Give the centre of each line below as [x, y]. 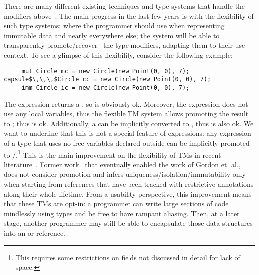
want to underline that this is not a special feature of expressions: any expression [128, 133]
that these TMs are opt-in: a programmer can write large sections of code [116, 203]
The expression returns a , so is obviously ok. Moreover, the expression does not [126, 104]
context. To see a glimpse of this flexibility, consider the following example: [118, 55]
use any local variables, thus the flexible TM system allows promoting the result [126, 114]
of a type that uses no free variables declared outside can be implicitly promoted [127, 142]
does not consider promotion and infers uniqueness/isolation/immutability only [125, 174]
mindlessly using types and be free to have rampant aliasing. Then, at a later [122, 213]
